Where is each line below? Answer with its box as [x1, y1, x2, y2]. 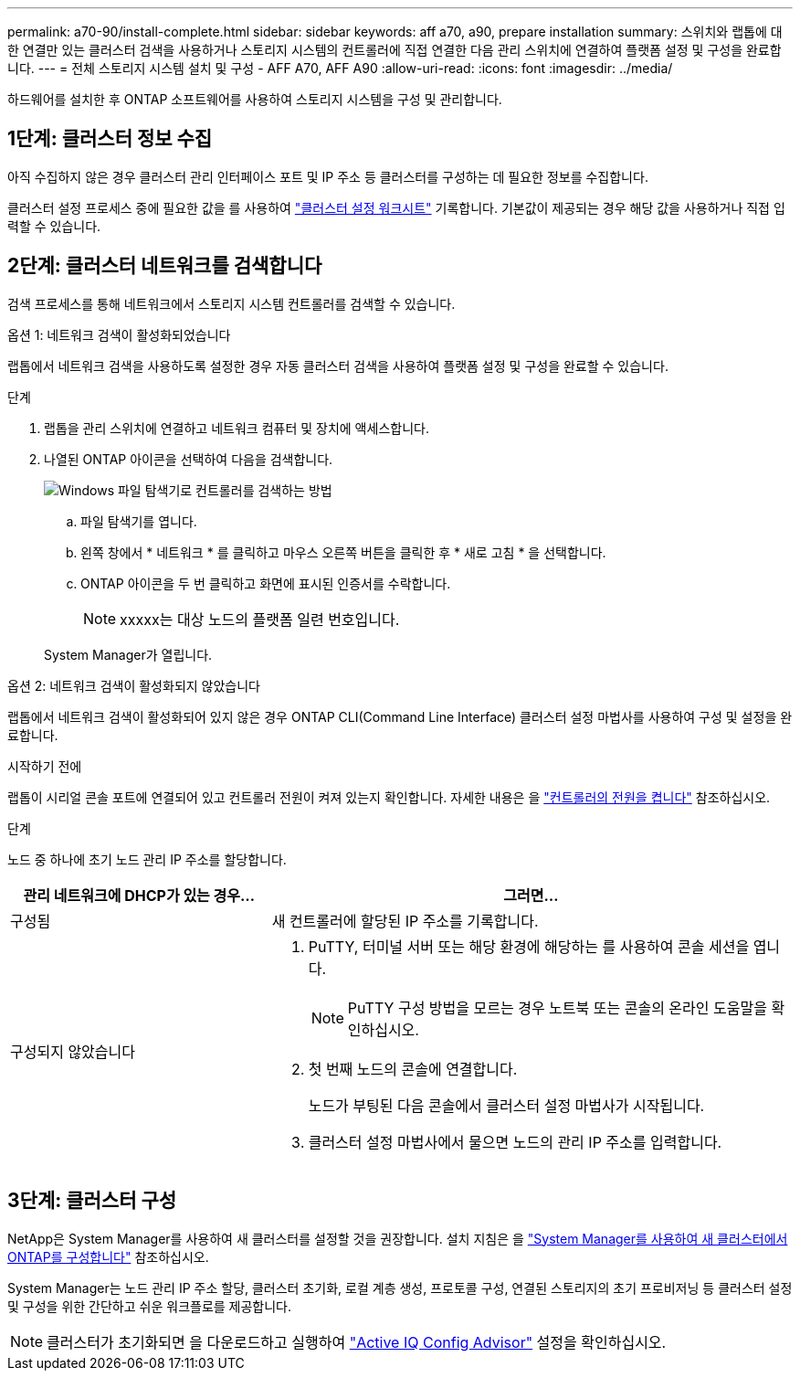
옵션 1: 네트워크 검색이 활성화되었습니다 [7, 326, 231, 343]
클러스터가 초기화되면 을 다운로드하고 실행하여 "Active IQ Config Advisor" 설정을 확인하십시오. [47, 1332, 667, 1351]
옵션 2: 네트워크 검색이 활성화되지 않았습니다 [7, 677, 260, 694]
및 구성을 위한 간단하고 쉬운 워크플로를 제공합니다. [7, 1298, 292, 1314]
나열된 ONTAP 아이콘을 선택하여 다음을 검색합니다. [44, 450, 333, 467]
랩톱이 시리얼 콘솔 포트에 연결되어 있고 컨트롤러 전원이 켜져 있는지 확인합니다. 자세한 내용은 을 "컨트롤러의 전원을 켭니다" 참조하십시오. [7, 789, 771, 805]
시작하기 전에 [7, 758, 82, 774]
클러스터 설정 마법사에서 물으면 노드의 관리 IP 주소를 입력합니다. [308, 1132, 722, 1151]
